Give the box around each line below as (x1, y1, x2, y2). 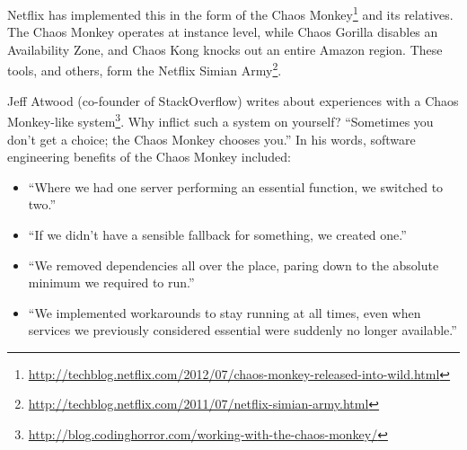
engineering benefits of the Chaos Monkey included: (7, 147, 291, 166)
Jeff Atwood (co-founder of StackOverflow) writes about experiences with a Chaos (7, 91, 459, 110)
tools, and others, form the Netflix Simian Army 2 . (7, 58, 282, 80)
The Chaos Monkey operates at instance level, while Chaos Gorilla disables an (7, 22, 438, 41)
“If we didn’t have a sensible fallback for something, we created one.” (28, 225, 407, 243)
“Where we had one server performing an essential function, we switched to (28, 177, 444, 196)
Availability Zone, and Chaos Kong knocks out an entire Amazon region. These (7, 40, 443, 58)
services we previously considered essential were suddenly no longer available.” (28, 321, 457, 340)
